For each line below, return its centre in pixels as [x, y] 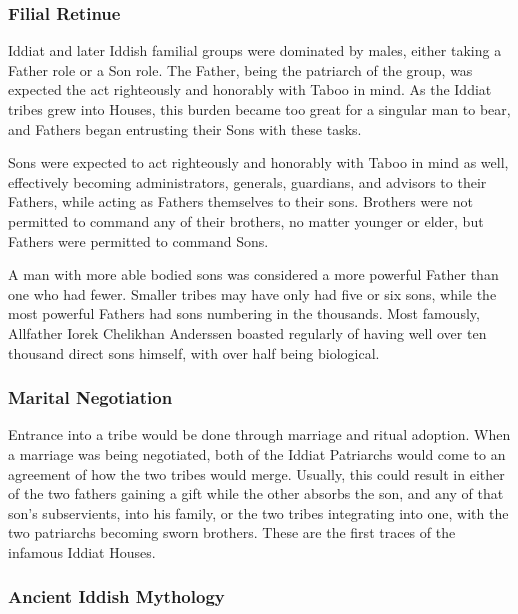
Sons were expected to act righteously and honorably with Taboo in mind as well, [258, 162]
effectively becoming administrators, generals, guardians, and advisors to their [247, 181]
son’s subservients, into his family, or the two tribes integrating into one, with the [258, 512]
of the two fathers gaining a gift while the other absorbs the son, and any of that [256, 493]
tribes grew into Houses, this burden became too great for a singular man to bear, [259, 109]
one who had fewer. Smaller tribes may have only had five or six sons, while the [252, 293]
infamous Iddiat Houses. [82, 551]
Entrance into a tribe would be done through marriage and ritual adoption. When [259, 434]
